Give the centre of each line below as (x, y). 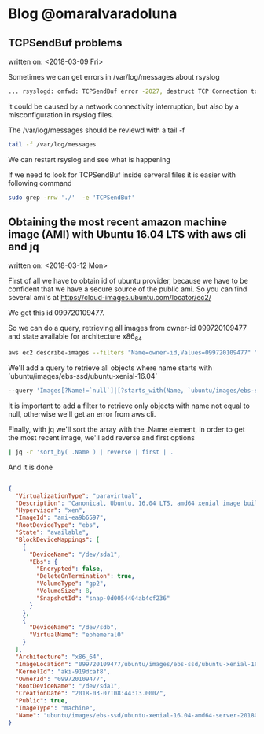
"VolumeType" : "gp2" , (72, 584)
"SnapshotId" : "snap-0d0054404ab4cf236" (103, 598)
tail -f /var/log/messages (52, 144)
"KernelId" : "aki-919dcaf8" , (63, 671)
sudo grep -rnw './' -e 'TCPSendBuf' (71, 198)
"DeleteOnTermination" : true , (86, 576)
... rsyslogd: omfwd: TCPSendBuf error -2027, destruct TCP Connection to (133, 91)
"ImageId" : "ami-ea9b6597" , (61, 518)
